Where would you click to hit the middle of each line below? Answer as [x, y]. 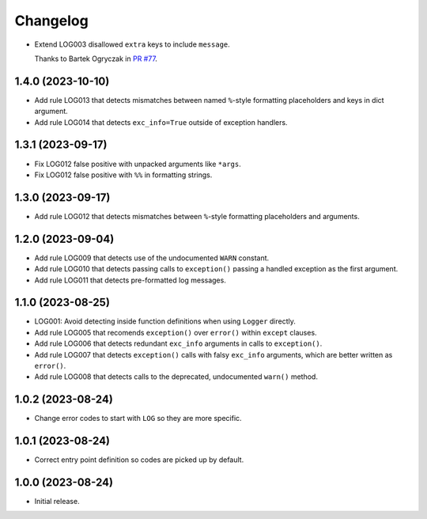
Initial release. [57, 502]
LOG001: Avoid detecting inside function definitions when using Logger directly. [165, 321]
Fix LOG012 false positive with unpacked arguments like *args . [138, 164]
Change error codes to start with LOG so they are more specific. [138, 419]
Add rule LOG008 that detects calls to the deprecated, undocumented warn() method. [176, 377]
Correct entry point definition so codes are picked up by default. [139, 460]
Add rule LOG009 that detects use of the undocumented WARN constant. [152, 258]
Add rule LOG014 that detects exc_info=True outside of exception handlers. [161, 122]
